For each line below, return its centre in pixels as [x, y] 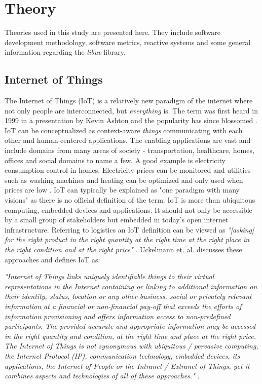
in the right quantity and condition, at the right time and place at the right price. [130, 336]
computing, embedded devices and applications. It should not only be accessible [128, 209]
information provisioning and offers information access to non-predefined [118, 316]
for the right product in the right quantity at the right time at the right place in [127, 239]
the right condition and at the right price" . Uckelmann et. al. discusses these [123, 249]
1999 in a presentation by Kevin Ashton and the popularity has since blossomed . [131, 120]
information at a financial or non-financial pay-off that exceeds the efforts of [123, 306]
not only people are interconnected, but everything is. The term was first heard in [131, 110]
